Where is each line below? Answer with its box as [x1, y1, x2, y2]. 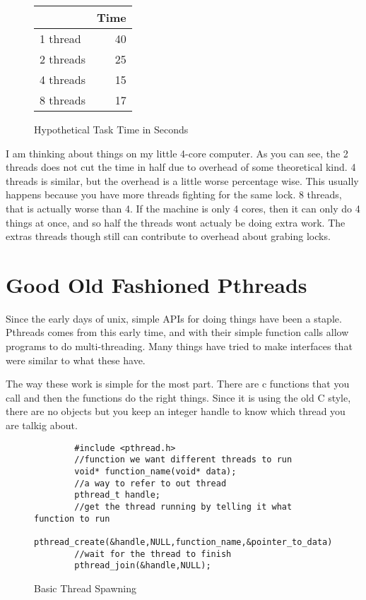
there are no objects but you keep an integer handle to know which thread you [6, 404, 346, 419]
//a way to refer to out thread [74, 478, 227, 488]
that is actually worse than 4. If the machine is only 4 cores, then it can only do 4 [6, 200, 360, 215]
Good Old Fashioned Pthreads [6, 270, 307, 299]
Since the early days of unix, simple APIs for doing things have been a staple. [6, 311, 342, 325]
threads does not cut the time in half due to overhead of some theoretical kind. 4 [6, 160, 356, 174]
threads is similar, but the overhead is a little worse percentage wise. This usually [6, 173, 359, 188]
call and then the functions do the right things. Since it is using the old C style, [6, 390, 351, 404]
